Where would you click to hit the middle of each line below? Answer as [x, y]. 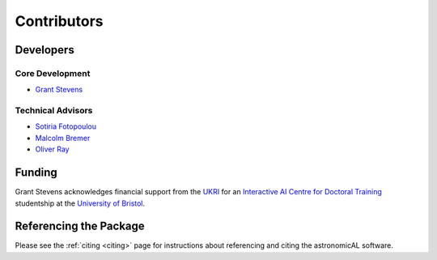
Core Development [53, 73]
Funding [36, 173]
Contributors [59, 21]
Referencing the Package [80, 226]
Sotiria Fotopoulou [66, 126]
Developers [45, 50]
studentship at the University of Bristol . [80, 203]
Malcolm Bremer [63, 138]
